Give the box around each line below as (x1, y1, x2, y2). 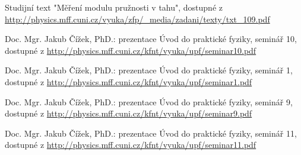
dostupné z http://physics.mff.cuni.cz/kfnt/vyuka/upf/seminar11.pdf (5, 138, 256, 151)
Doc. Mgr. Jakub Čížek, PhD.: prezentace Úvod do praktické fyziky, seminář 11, (5, 127, 297, 139)
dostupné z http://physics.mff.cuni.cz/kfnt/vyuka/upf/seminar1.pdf (5, 75, 252, 88)
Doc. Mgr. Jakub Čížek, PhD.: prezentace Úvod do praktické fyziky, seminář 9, (5, 95, 293, 108)
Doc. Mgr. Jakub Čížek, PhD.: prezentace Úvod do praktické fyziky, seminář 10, (5, 33, 297, 45)
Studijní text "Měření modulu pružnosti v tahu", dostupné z (5, 1, 223, 13)
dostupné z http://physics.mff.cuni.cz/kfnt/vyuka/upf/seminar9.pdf (5, 107, 252, 120)
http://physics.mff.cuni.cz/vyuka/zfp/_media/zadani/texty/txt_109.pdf (5, 12, 270, 25)
